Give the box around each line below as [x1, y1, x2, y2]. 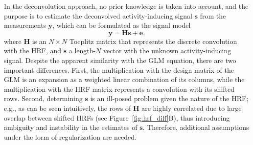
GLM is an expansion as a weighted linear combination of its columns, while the [4, 74, 245, 84]
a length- [69, 45, 96, 56]
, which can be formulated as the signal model [52, 20, 191, 30]
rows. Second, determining [4, 93, 83, 104]
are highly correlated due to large [141, 103, 242, 113]
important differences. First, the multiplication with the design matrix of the [4, 64, 234, 75]
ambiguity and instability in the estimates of [4, 122, 138, 132]
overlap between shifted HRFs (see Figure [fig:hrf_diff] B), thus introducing [4, 112, 230, 123]
